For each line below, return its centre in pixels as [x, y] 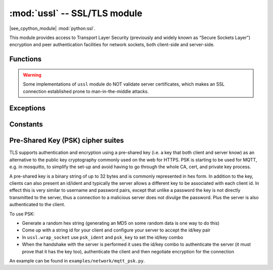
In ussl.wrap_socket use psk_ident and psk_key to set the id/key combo [103, 237]
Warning [32, 75]
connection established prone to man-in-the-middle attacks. [86, 91]
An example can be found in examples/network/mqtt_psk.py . [77, 260]
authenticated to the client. [37, 205]
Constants [26, 124]
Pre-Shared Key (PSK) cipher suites [66, 141]
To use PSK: [22, 214]
